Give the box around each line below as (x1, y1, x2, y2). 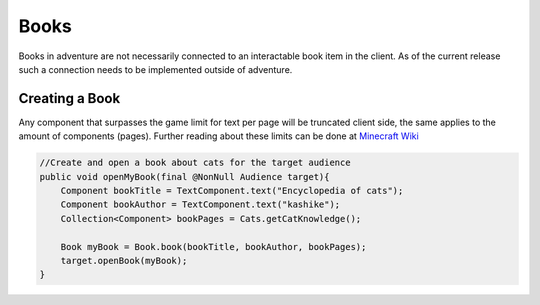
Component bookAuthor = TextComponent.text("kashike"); (60, 199, 341, 210)
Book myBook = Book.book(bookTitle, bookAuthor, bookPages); (60, 241, 367, 252)
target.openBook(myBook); (60, 255, 188, 266)
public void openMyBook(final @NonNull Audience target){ (39, 171, 330, 182)
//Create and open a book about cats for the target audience (39, 157, 351, 169)
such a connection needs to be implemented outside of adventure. (18, 63, 293, 75)
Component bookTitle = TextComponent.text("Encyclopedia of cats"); (60, 185, 404, 196)
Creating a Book (18, 90, 121, 107)
